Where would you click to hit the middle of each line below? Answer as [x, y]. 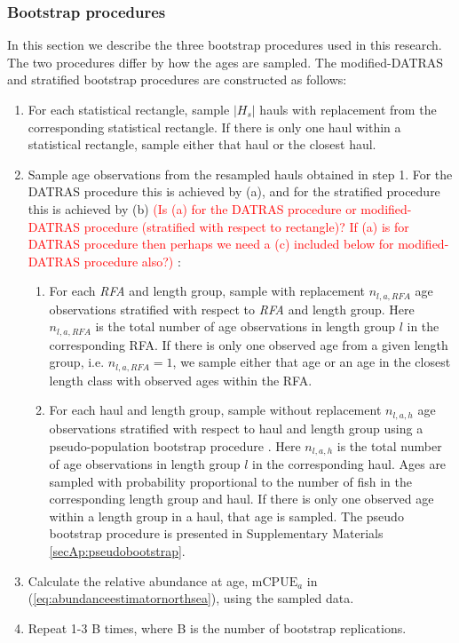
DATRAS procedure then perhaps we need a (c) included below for [211, 244]
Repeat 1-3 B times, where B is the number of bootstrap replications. [217, 627]
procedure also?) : [132, 261]
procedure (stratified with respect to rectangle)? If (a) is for [246, 226]
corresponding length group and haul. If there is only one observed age [241, 499]
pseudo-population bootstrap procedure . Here [175, 445]
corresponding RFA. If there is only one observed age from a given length [249, 344]
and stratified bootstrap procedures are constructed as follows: [177, 79]
